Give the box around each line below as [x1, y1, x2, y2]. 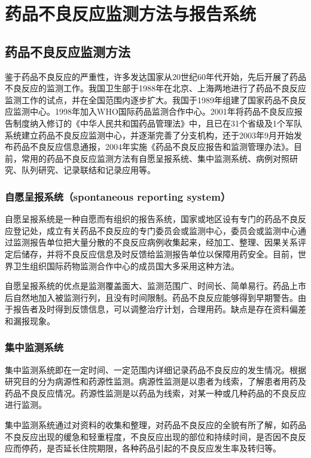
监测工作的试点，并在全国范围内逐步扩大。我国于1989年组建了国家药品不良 [5, 93, 298, 106]
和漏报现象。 [5, 314, 55, 327]
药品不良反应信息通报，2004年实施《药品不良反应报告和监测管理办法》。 [13, 140, 294, 153]
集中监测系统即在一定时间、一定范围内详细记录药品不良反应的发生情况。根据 [5, 363, 306, 376]
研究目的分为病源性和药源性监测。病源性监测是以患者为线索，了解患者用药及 [5, 375, 306, 388]
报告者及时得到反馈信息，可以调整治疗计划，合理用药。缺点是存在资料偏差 [13, 303, 306, 315]
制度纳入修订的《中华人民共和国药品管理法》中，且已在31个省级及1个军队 [13, 116, 302, 129]
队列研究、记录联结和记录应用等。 [21, 164, 155, 176]
